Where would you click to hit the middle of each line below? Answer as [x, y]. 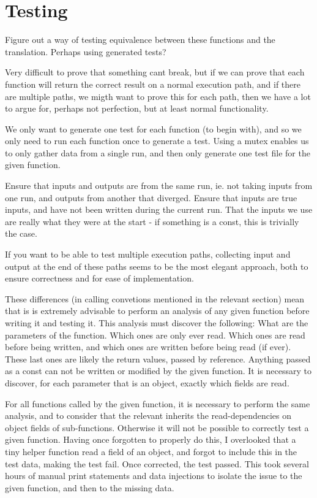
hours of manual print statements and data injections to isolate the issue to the [154, 476]
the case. [21, 233]
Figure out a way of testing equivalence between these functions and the [140, 40]
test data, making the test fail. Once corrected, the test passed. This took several [157, 463]
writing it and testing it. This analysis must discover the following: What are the [157, 323]
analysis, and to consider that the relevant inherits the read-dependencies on [148, 416]
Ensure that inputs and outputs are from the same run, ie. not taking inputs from [159, 186]
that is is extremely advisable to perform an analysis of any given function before [157, 311]
